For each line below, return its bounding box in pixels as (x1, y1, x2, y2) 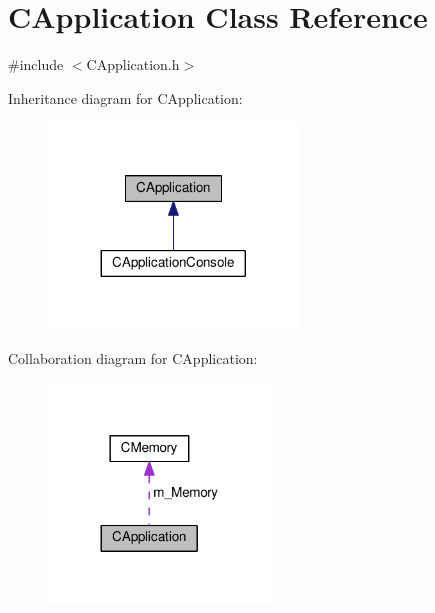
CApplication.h (86, 54, 180, 75)
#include (8, 54, 64, 75)
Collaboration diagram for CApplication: (8, 347, 258, 368)
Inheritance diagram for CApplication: (8, 87, 243, 108)
